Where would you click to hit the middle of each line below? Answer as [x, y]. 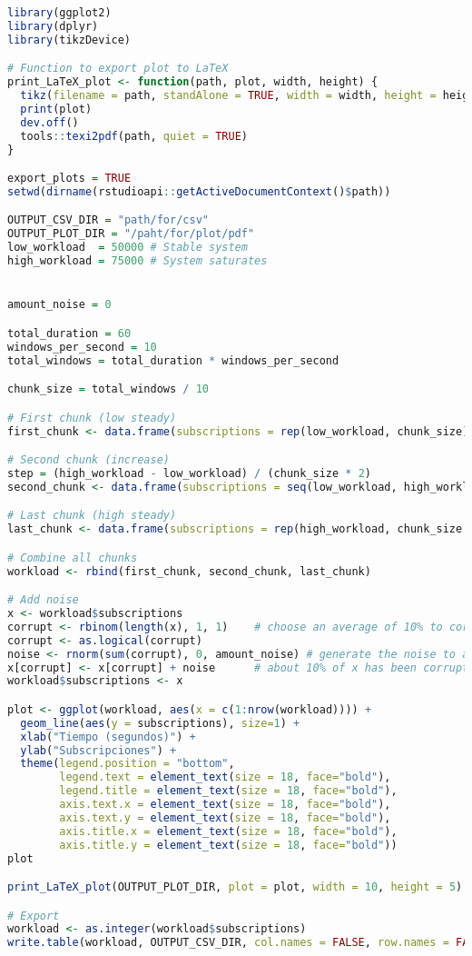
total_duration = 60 [69, 333]
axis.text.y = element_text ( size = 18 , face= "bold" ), [225, 817]
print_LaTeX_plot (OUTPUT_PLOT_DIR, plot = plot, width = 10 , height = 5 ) [235, 887]
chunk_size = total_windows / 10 [108, 389]
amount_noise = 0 [59, 305]
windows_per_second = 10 [82, 347]
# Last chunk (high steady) [92, 516]
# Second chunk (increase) [88, 460]
